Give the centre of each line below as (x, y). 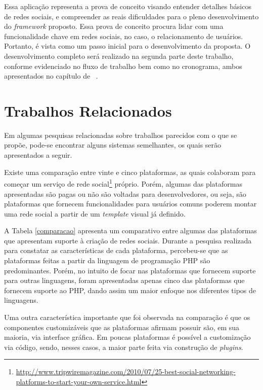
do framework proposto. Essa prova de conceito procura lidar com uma (114, 26)
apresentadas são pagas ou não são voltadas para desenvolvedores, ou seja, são (125, 193)
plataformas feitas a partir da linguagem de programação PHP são (107, 260)
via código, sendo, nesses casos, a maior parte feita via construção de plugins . (124, 347)
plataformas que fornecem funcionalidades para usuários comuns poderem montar (130, 204)
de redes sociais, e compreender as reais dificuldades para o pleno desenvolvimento (131, 16)
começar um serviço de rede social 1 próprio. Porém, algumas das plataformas (123, 183)
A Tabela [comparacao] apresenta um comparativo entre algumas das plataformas (130, 231)
